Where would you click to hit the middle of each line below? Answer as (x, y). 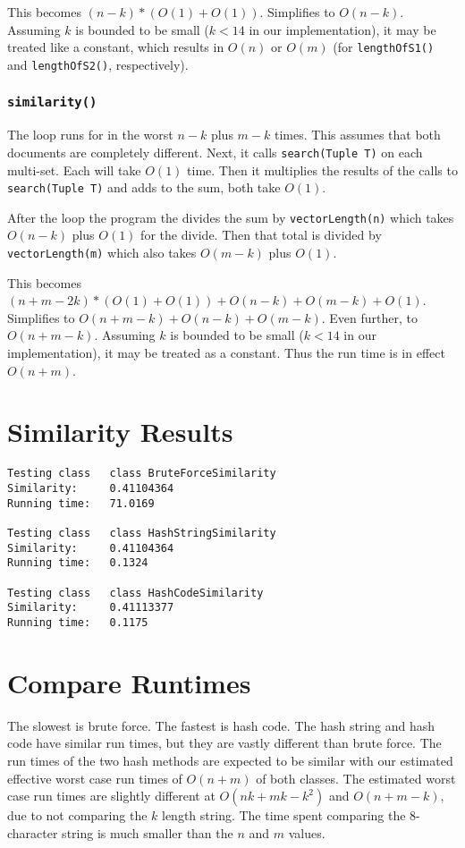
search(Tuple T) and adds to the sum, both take (144, 187)
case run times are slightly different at (111, 796)
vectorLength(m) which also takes (102, 253)
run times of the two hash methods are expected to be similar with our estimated (230, 760)
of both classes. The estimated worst (356, 778)
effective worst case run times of (95, 778)
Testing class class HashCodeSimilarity (135, 593)
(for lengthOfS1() (384, 47)
